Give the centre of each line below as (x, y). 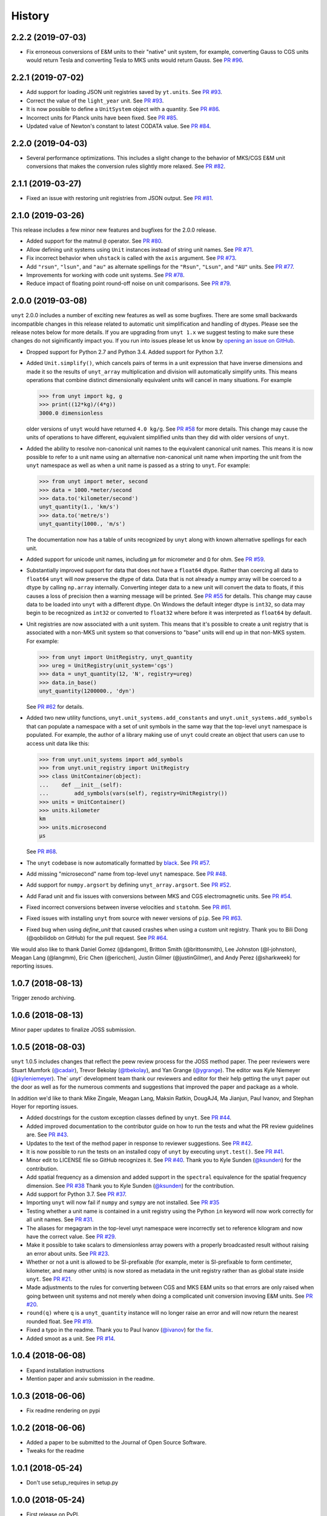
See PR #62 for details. (55, 707)
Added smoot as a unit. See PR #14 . (71, 1338)
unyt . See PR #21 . (49, 1279)
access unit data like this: (58, 743)
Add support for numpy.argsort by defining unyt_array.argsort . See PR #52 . (129, 885)
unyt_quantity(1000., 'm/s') (82, 524)
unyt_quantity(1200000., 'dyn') (87, 691)
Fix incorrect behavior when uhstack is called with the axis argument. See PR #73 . (131, 258)
